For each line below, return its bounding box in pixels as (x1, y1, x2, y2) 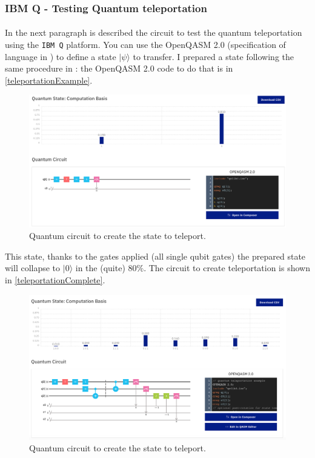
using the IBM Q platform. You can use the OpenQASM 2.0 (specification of (5, 38, 286, 51)
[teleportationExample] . (5, 73, 93, 86)
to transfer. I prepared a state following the (133, 50, 294, 62)
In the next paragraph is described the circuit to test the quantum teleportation (5, 26, 302, 39)
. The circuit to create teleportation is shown (144, 261, 310, 274)
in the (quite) (75, 261, 125, 274)
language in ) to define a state (5, 50, 116, 62)
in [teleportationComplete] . (5, 274, 105, 286)
